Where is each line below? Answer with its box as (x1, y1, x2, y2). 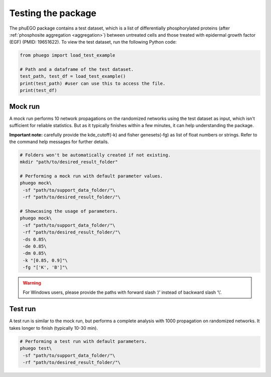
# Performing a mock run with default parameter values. (20, 173, 163, 179)
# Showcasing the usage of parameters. (20, 208, 118, 214)
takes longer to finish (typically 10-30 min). (9, 325, 98, 331)
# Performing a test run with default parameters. (20, 338, 148, 344)
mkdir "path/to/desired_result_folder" (20, 159, 118, 165)
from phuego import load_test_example (20, 53, 115, 58)
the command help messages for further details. (9, 139, 109, 145)
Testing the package (9, 8, 97, 19)
